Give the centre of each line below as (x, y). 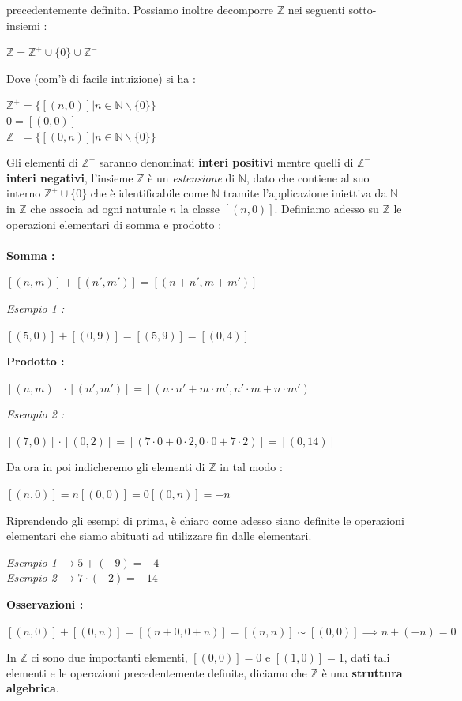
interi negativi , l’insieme (70, 177)
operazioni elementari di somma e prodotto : (114, 224)
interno (24, 193)
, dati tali (367, 657)
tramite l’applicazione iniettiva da (305, 193)
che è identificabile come (149, 193)
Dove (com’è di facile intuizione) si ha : (101, 78)
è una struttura (362, 672)
